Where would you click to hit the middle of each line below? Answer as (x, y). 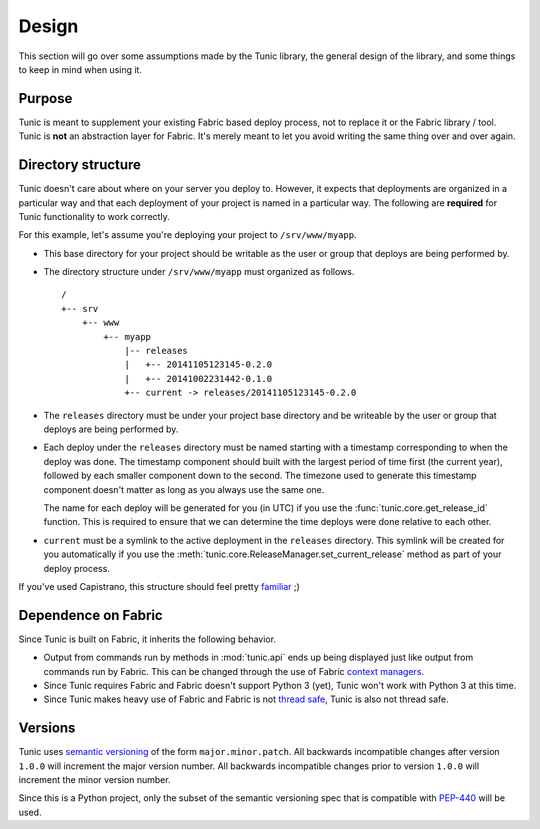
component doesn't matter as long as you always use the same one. (184, 489)
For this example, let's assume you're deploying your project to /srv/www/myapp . (187, 235)
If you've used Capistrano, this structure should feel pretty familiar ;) (159, 586)
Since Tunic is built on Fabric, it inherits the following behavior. (147, 639)
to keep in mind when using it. (80, 69)
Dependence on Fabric (91, 615)
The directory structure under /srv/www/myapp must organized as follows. (199, 272)
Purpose (45, 98)
